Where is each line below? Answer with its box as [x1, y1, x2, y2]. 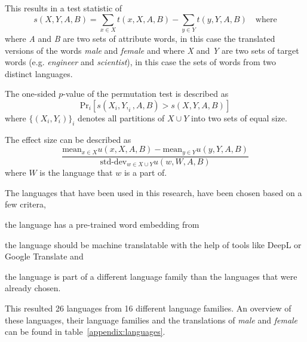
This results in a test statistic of [5, 2, 122, 14]
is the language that [39, 166, 113, 179]
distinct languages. [5, 67, 73, 80]
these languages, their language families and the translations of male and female [5, 313, 298, 326]
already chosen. [5, 282, 61, 294]
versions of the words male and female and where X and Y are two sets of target [5, 44, 299, 56]
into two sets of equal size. [191, 111, 287, 124]
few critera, [5, 198, 46, 210]
